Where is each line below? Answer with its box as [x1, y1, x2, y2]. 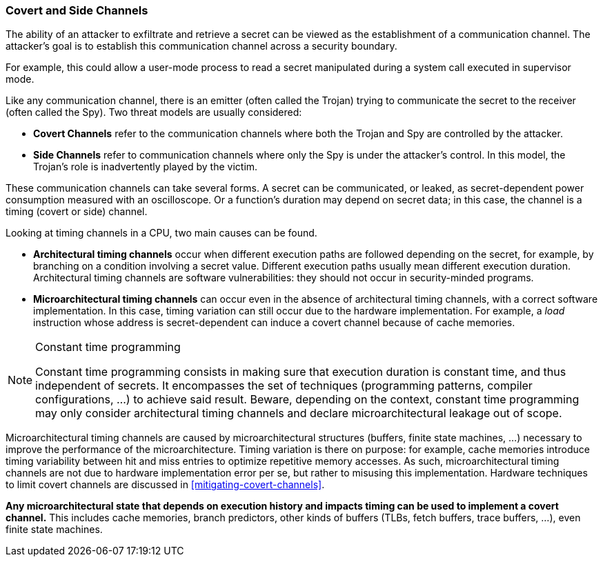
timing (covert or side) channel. [6, 205, 148, 218]
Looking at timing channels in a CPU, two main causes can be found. [6, 227, 317, 239]
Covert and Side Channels [6, 3, 148, 17]
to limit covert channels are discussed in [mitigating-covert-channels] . [6, 479, 325, 491]
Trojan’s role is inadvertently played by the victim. [33, 161, 258, 173]
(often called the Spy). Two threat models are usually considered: [6, 106, 302, 119]
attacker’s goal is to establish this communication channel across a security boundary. [6, 40, 397, 52]
